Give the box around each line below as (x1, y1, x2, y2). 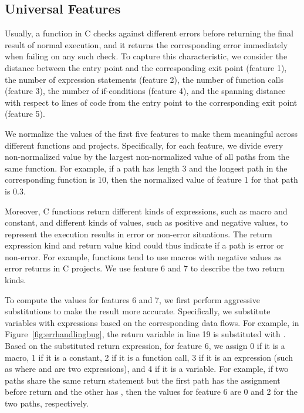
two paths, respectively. (5, 397, 89, 409)
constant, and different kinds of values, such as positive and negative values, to (5, 216, 288, 229)
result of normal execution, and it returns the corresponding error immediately (5, 38, 288, 51)
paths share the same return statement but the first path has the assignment (5, 374, 281, 386)
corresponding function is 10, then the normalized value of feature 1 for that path (5, 173, 298, 186)
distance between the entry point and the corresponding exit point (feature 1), (5, 61, 287, 73)
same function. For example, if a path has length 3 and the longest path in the (5, 162, 288, 174)
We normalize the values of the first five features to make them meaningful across (5, 127, 298, 139)
